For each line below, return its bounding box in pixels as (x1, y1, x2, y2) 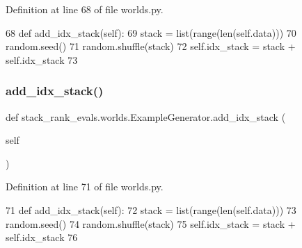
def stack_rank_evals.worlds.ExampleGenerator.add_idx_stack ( (6, 109, 286, 124)
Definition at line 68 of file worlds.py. (6, 2, 164, 16)
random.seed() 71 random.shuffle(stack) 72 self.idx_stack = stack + (6, 39, 296, 53)
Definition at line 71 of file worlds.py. (6, 179, 164, 194)
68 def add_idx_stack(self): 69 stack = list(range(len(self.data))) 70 (6, 25, 296, 40)
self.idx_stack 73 (6, 52, 78, 67)
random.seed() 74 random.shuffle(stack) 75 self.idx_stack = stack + (6, 216, 296, 231)
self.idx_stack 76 (6, 230, 78, 245)
